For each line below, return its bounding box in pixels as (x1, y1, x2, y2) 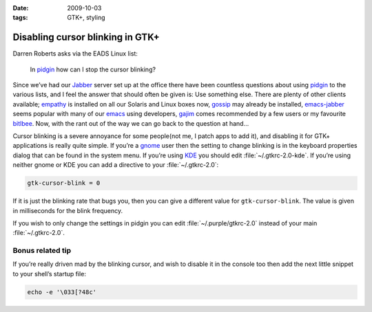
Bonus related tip (12, 246, 72, 256)
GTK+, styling (67, 14, 106, 22)
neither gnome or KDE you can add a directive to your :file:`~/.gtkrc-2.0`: (12, 161, 219, 169)
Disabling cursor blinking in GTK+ (12, 32, 160, 43)
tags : (12, 14, 28, 22)
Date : (12, 4, 29, 12)
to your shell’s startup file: (12, 269, 86, 278)
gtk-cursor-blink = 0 (27, 179, 101, 187)
